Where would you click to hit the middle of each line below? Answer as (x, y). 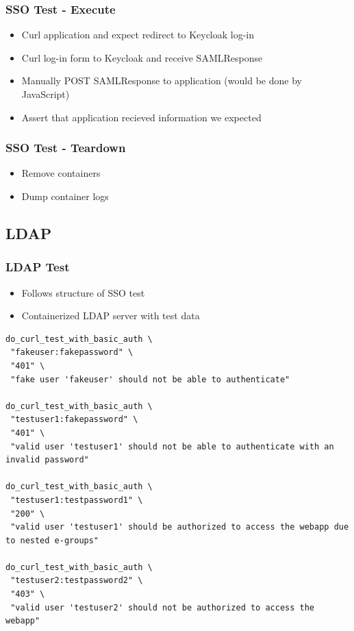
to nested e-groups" (52, 540)
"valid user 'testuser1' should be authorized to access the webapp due (180, 527)
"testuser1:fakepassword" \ (74, 420)
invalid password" (47, 460)
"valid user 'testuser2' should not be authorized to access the (163, 607)
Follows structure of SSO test (83, 292)
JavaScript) (46, 94)
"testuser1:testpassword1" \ (77, 500)
